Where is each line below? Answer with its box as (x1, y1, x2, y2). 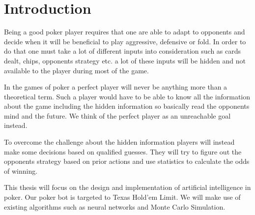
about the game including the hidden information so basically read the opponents (4, 101, 250, 111)
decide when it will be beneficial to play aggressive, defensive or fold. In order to (4, 36, 246, 46)
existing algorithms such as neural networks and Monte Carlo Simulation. (4, 201, 226, 212)
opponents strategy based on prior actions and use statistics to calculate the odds (4, 156, 250, 166)
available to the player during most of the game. (4, 65, 149, 75)
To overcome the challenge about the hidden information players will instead (4, 137, 235, 147)
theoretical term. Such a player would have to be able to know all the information (4, 91, 251, 101)
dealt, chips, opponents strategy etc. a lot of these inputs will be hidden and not (4, 55, 246, 65)
